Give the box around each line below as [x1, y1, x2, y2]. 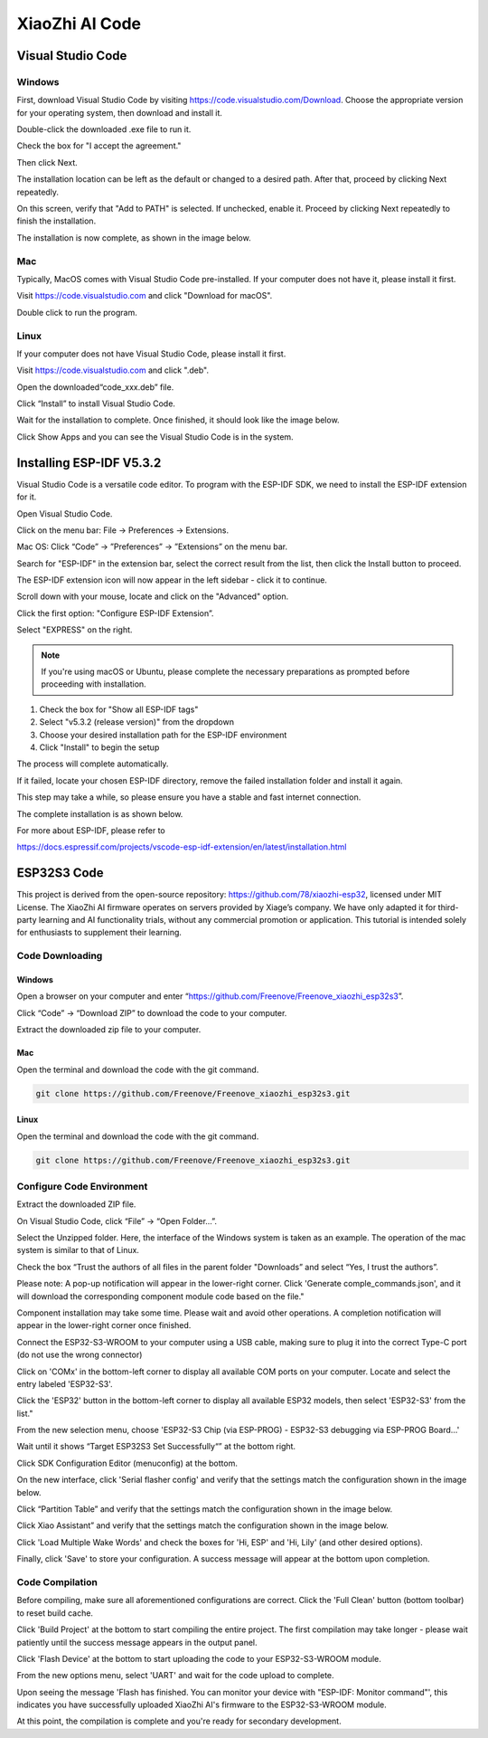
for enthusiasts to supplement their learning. [16, 927, 183, 938]
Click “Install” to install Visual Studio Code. [16, 398, 176, 409]
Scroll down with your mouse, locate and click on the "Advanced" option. [16, 591, 289, 602]
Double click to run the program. [16, 307, 137, 318]
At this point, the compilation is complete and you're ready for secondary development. [16, 1715, 343, 1727]
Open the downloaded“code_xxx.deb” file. [16, 381, 174, 393]
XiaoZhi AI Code [16, 14, 142, 33]
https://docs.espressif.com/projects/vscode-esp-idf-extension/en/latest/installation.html [16, 841, 347, 852]
